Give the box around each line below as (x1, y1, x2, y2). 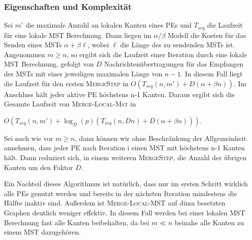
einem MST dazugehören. (4, 227, 81, 237)
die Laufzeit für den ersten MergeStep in (4, 78, 129, 88)
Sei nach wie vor (4, 133, 53, 143)
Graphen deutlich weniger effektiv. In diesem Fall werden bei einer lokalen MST (4, 207, 245, 217)
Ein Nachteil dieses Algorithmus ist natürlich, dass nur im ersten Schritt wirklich (4, 178, 248, 189)
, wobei (87, 39, 109, 50)
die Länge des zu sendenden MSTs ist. (120, 39, 235, 50)
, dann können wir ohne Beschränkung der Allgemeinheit (75, 133, 247, 143)
